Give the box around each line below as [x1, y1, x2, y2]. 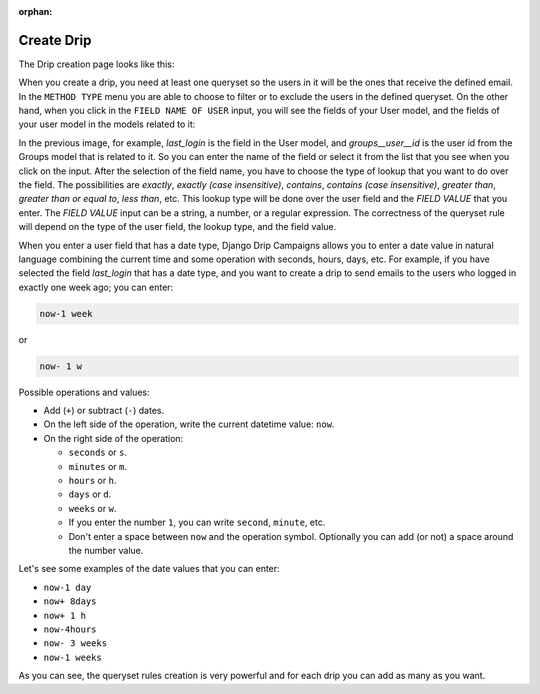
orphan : [18, 6, 53, 17]
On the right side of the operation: [43, 432, 184, 444]
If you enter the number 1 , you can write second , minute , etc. [68, 516, 326, 529]
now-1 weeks [43, 651, 102, 663]
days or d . [68, 488, 112, 500]
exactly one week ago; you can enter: [18, 281, 174, 293]
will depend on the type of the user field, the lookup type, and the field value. [18, 221, 337, 233]
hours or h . [68, 475, 117, 487]
